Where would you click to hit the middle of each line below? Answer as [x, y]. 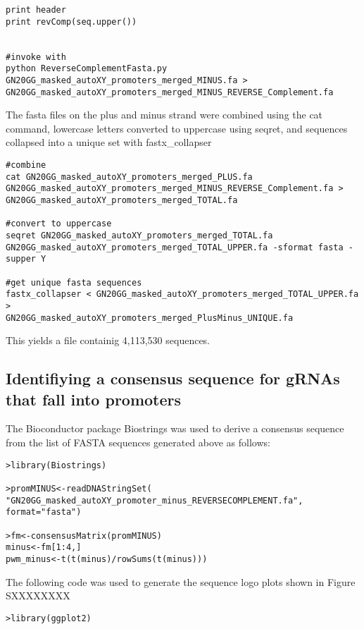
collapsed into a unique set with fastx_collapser [109, 142]
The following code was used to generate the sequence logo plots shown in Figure [181, 581]
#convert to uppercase [59, 224]
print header [36, 10]
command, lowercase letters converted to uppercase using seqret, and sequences [177, 128]
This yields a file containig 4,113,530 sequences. [108, 340]
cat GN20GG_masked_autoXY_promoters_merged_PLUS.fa [129, 177]
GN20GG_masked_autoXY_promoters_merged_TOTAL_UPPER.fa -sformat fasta [175, 247]
